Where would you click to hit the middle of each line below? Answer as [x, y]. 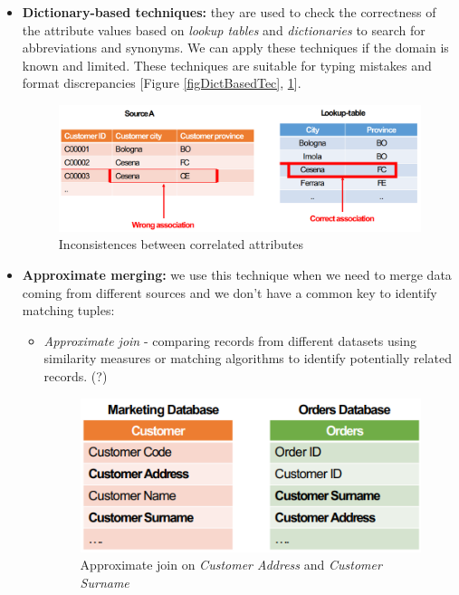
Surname [105, 582]
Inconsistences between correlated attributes [181, 244]
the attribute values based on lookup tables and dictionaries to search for [224, 29]
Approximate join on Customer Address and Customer [231, 565]
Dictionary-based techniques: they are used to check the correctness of [229, 12]
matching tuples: [68, 310]
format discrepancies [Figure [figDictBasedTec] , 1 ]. [162, 83]
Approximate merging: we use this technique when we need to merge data [237, 275]
